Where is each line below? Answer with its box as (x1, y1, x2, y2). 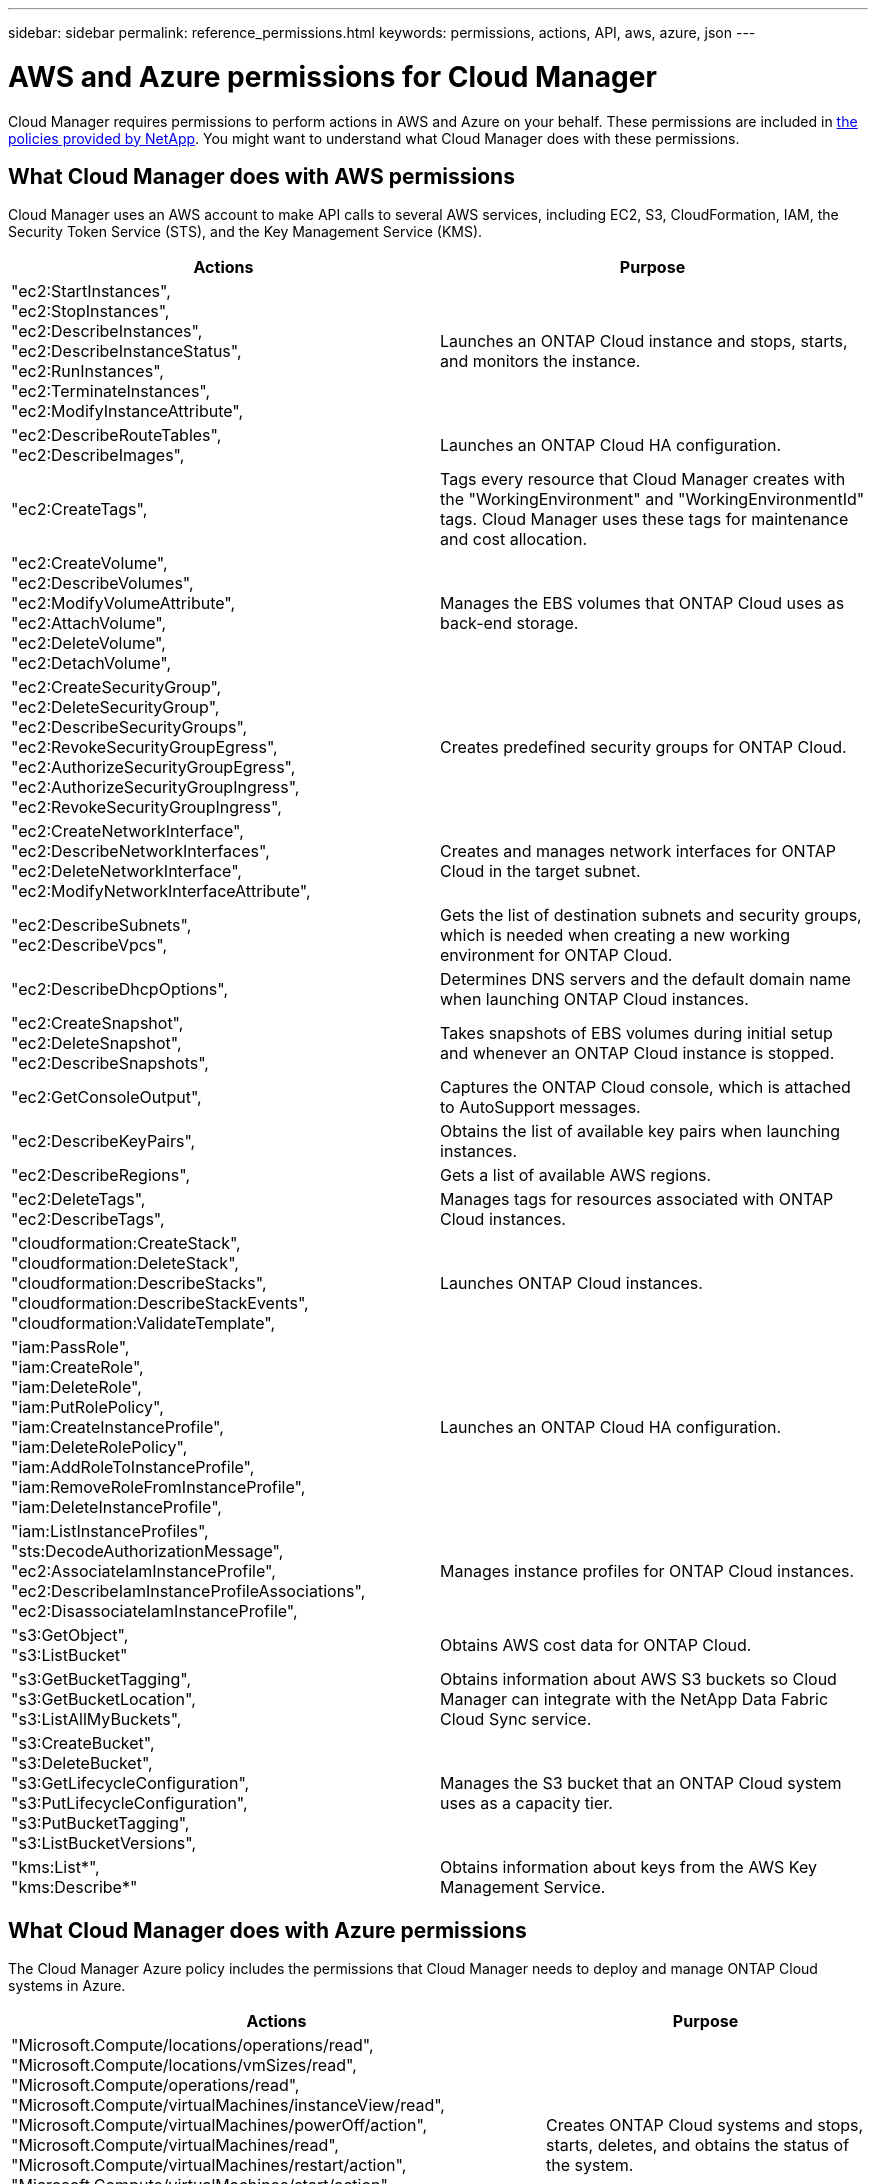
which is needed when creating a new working (440, 925, 791, 946)
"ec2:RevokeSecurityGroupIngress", (11, 797, 282, 818)
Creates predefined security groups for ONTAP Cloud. (440, 737, 847, 758)
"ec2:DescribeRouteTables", (11, 425, 222, 446)
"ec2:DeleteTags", (11, 1189, 146, 1210)
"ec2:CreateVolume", (11, 553, 168, 574)
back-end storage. (440, 613, 579, 634)
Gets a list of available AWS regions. (440, 1165, 712, 1186)
